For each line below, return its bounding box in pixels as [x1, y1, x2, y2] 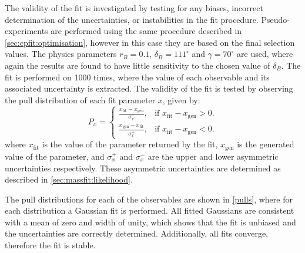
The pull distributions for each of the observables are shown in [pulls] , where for [5, 193, 293, 205]
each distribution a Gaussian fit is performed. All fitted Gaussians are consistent [5, 204, 294, 217]
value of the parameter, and [5, 150, 105, 162]
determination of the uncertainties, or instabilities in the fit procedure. [5, 13, 259, 25]
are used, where [237, 48, 293, 60]
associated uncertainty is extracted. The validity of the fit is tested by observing [5, 82, 293, 95]
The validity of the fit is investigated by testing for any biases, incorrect [5, 2, 263, 14]
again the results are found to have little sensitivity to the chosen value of [5, 59, 270, 71]
